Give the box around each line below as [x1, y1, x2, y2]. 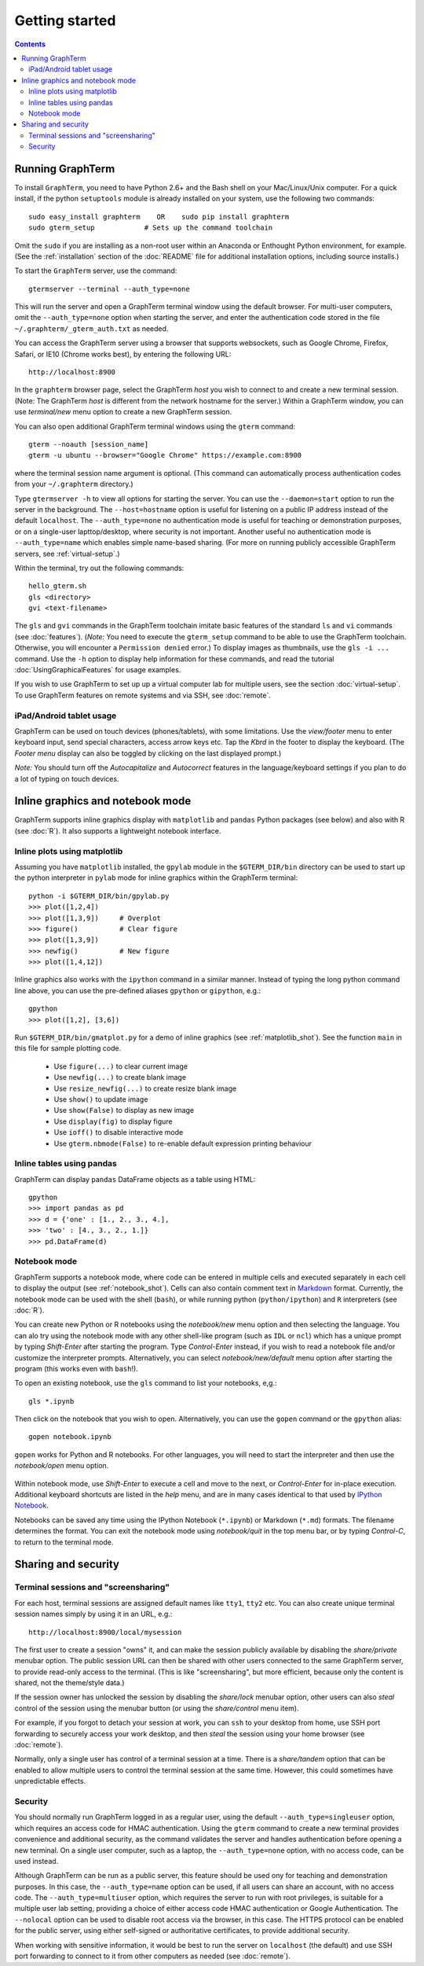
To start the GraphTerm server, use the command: [14, 266, 177, 275]
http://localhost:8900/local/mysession [28, 1628, 182, 1636]
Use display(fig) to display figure [53, 1117, 173, 1126]
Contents [14, 39, 46, 49]
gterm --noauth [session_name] [28, 440, 149, 448]
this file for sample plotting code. [14, 1044, 122, 1053]
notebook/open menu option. [14, 1461, 109, 1471]
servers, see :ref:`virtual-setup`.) [14, 549, 120, 558]
